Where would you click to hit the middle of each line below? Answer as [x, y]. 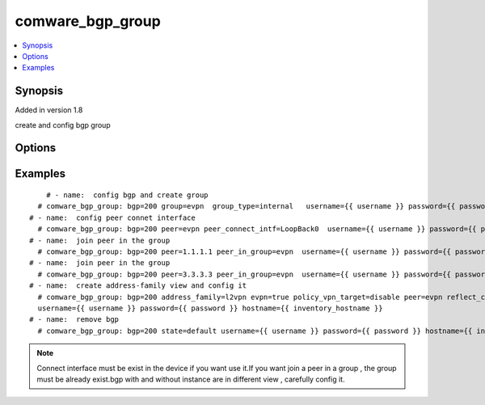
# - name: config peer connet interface [112, 217]
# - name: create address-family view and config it [138, 286]
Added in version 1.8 [49, 110]
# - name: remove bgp [74, 320]
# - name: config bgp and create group [127, 195]
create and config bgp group [63, 124]
